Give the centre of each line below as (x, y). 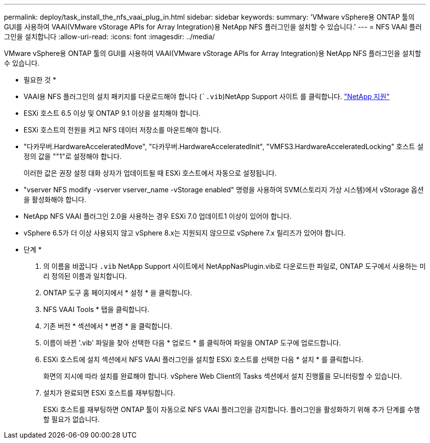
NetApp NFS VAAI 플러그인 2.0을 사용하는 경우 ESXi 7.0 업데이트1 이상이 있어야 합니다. (158, 216)
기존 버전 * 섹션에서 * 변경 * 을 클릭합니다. (108, 326)
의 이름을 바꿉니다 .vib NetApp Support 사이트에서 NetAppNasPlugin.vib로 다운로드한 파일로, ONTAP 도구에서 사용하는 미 (235, 266)
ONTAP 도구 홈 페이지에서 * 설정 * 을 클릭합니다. (118, 293)
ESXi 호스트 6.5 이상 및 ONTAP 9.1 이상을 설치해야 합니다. (112, 113)
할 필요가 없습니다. (71, 419)
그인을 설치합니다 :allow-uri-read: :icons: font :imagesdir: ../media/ (109, 37)
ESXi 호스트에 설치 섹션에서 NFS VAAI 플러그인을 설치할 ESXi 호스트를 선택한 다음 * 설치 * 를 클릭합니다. (203, 359)
